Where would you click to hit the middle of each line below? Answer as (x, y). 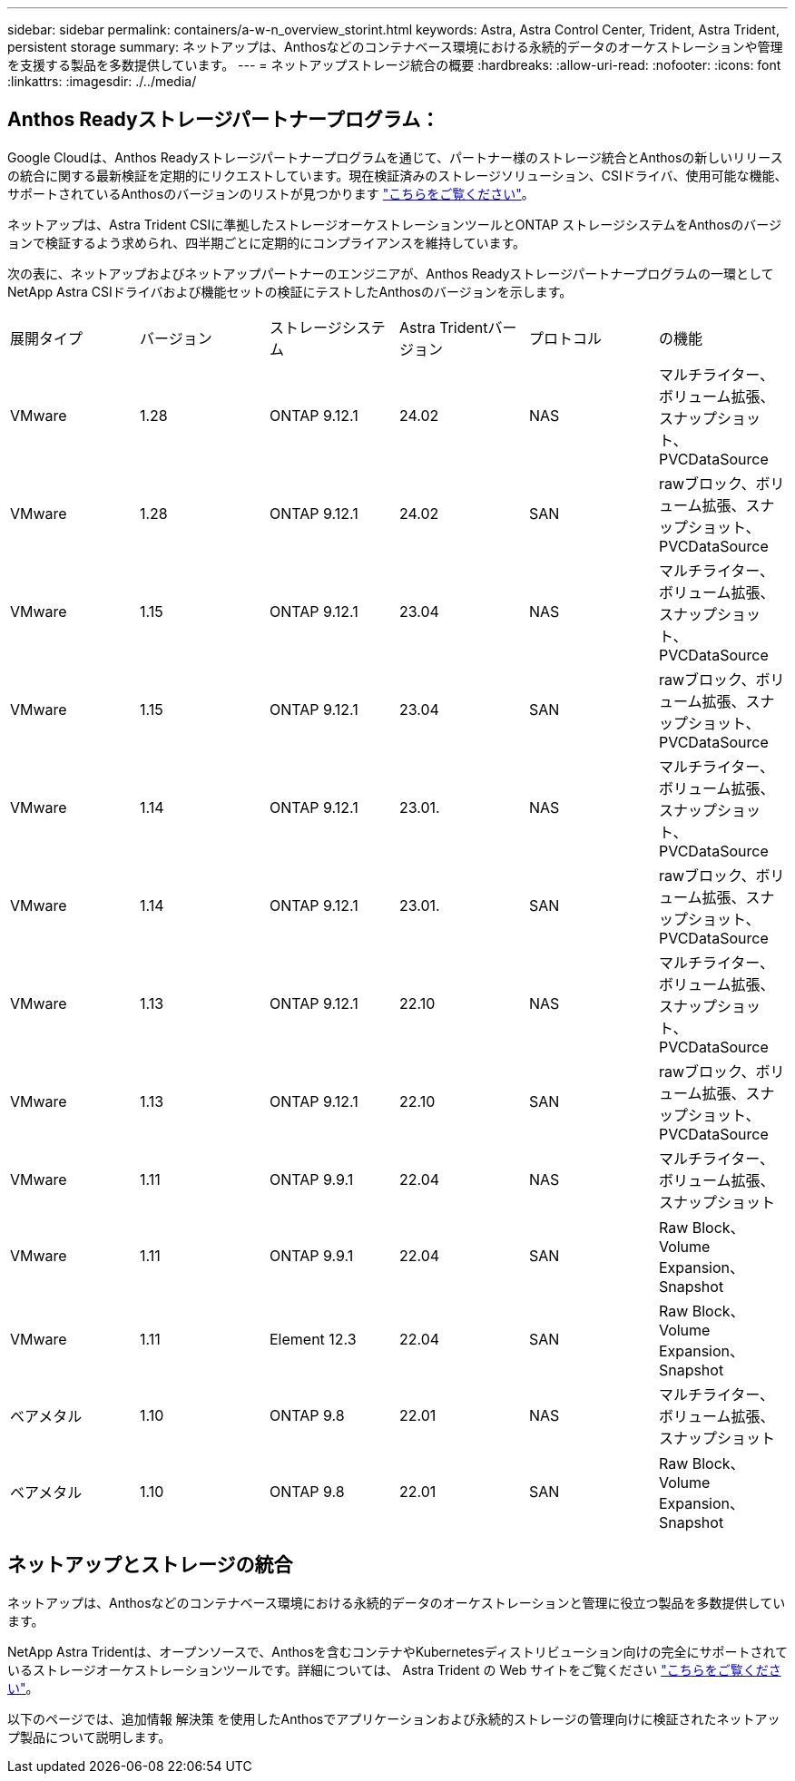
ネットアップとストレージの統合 (150, 1565)
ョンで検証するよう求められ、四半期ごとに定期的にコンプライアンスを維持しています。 (267, 242)
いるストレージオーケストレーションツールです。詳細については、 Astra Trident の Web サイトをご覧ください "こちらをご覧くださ (394, 1669)
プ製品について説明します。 (89, 1737)
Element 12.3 (313, 1339)
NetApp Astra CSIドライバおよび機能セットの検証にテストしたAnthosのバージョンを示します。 (290, 291)
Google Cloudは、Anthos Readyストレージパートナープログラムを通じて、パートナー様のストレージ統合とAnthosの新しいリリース (395, 157)
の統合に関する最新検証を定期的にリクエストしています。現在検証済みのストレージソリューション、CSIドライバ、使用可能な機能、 (397, 175)
